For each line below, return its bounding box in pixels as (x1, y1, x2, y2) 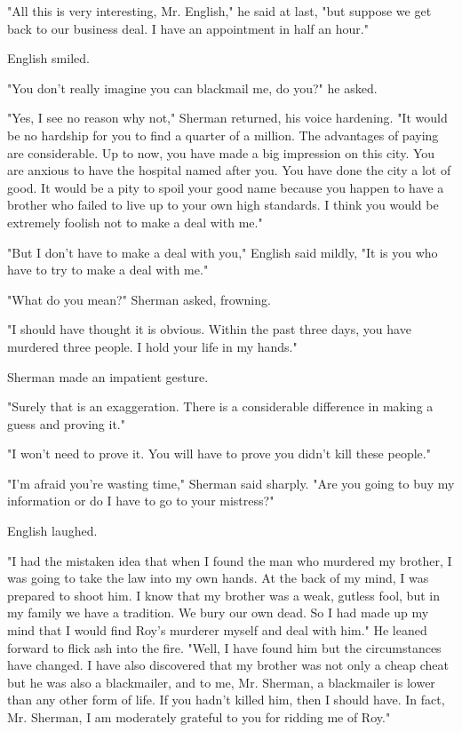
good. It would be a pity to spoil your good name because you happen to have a (7, 178, 444, 196)
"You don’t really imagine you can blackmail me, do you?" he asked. (7, 78, 378, 97)
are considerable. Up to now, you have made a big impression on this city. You (7, 143, 435, 162)
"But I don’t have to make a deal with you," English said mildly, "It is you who (7, 243, 438, 261)
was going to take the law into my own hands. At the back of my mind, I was (7, 569, 429, 587)
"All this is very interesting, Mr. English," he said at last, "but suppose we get (7, 2, 432, 20)
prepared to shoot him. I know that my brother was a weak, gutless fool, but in (7, 585, 440, 604)
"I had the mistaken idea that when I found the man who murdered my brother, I (7, 551, 452, 569)
